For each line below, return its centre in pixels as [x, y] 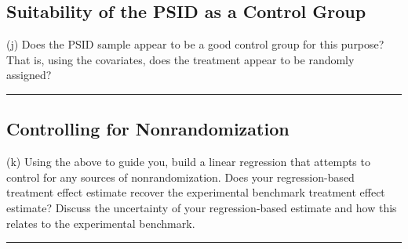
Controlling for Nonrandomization [148, 129]
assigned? [29, 75]
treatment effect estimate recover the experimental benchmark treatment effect [196, 192]
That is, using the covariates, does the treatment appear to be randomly [180, 59]
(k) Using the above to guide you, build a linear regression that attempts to [188, 162]
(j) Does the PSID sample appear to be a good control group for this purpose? [195, 44]
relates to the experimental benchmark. [101, 223]
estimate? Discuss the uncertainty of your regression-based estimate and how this [202, 207]
